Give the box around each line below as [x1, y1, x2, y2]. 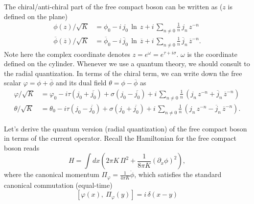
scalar [4, 77, 22, 88]
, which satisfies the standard [134, 169, 222, 179]
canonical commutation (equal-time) [4, 179, 113, 190]
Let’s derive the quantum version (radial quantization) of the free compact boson [4, 123, 247, 133]
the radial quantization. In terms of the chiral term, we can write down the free [4, 68, 242, 78]
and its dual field [56, 77, 107, 88]
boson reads [4, 142, 40, 153]
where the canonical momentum [4, 169, 99, 179]
